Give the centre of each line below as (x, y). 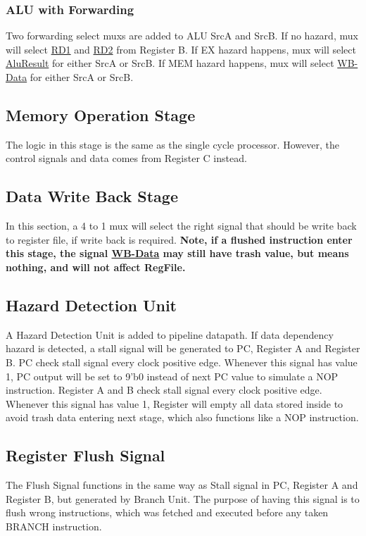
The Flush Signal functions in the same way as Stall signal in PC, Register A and (182, 485)
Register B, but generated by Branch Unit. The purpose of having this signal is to (183, 498)
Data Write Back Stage (92, 196)
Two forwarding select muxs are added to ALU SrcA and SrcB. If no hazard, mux (182, 36)
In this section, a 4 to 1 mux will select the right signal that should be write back (181, 226)
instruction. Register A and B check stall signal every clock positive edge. (164, 390)
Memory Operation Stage (101, 114)
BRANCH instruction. (54, 526)
